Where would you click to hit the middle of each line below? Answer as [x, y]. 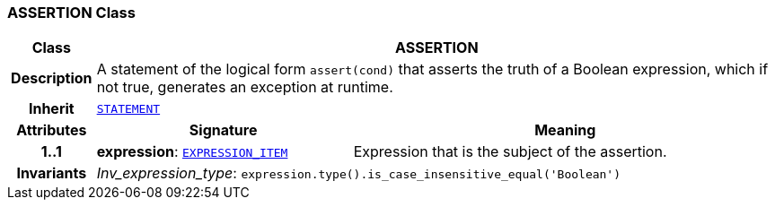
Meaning [565, 130]
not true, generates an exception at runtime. [245, 87]
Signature [223, 130]
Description [52, 78]
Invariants [52, 173]
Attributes [52, 130]
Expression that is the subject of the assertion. [510, 152]
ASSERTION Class [71, 13]
